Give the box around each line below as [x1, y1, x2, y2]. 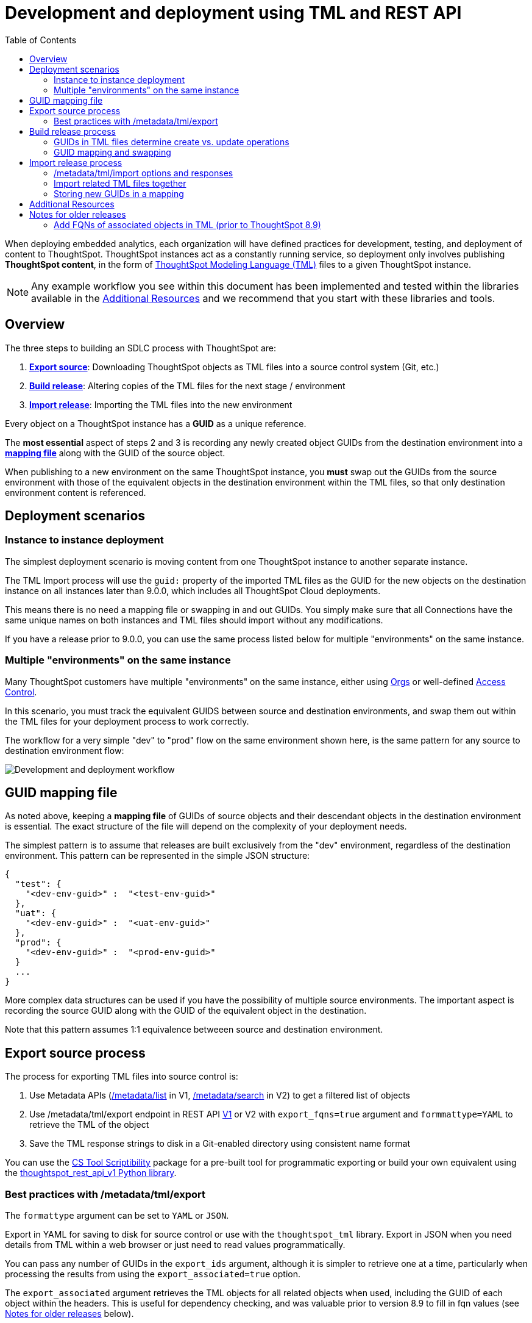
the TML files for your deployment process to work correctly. [5, 715, 249, 726]
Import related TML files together [54, 177, 186, 188]
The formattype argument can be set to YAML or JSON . [5, 1210, 229, 1221]
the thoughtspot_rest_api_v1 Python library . [5, 1167, 177, 1178]
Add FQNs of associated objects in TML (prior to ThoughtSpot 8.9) [54, 219, 321, 230]
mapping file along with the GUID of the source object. [5, 447, 225, 458]
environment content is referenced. [5, 487, 146, 498]
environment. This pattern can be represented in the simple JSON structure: [5, 850, 310, 861]
